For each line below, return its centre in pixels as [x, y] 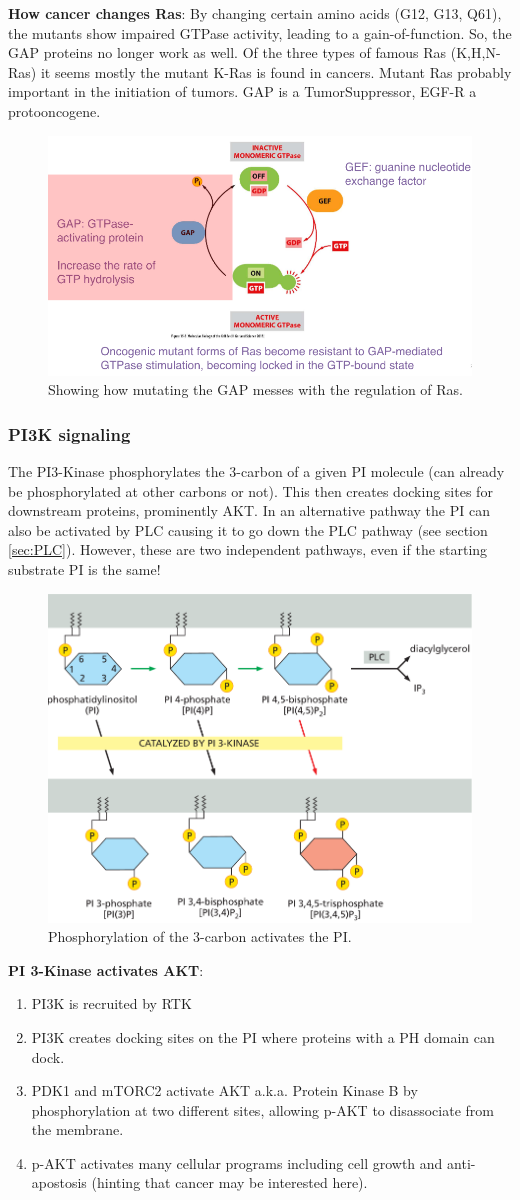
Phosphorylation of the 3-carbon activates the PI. [200, 936]
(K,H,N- [475, 52]
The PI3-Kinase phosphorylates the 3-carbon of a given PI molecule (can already [256, 471]
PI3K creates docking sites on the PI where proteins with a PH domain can [263, 1036]
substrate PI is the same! [84, 568]
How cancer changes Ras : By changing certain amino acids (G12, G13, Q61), [255, 13]
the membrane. [77, 1129]
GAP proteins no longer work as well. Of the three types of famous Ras [227, 52]
